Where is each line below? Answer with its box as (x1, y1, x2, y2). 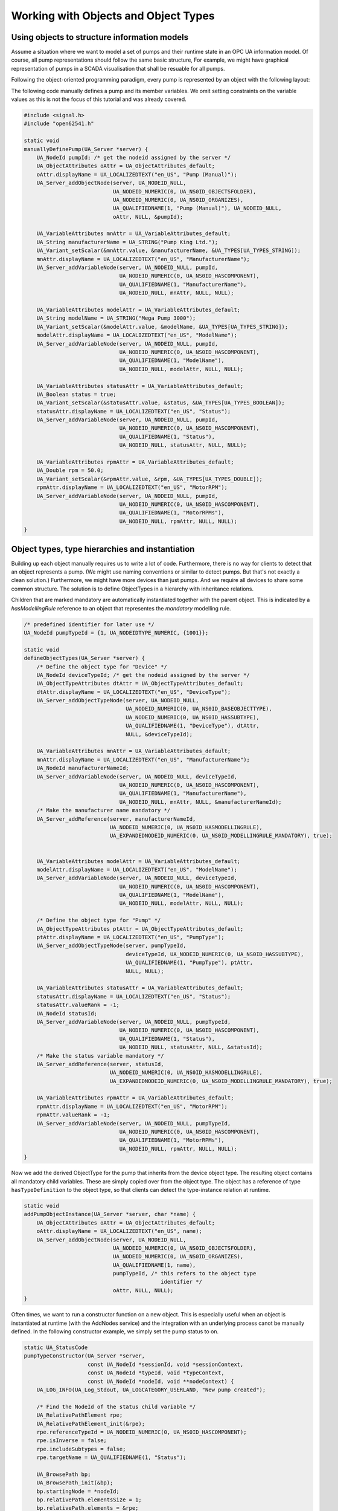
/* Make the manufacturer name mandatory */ (36, 807, 171, 814)
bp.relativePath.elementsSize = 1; (36, 1496, 142, 1503)
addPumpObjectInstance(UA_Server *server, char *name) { (24, 1211, 196, 1218)
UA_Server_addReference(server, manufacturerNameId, (36, 815, 196, 822)
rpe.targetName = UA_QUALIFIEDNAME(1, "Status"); (36, 1454, 187, 1461)
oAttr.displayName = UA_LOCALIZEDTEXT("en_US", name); (36, 1228, 202, 1235)
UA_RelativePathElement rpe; (36, 1412, 123, 1419)
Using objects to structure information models (11, 32, 189, 42)
